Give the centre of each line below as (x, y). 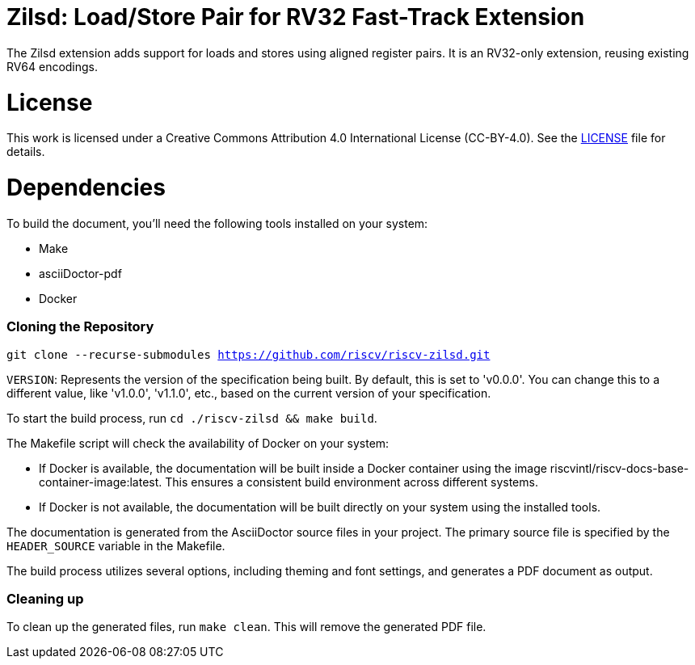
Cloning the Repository (80, 327)
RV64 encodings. (53, 66)
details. (26, 152)
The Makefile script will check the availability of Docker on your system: (198, 443)
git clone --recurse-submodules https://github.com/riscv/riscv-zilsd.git (249, 354)
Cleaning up (45, 598)
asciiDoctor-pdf (80, 273)
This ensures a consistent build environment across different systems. (352, 482)
